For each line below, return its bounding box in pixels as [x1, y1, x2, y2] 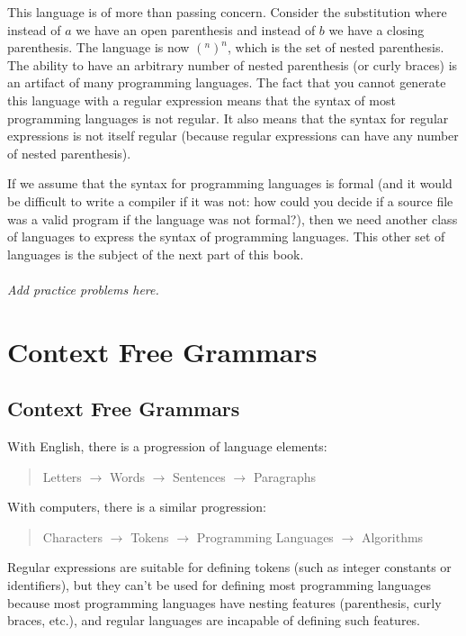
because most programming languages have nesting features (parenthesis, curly [7, 593, 442, 612]
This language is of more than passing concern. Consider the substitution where [7, 3, 447, 21]
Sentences [173, 467, 226, 486]
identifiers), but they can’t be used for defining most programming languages [7, 576, 432, 595]
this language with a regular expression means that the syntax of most [7, 90, 396, 109]
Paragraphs [253, 467, 317, 486]
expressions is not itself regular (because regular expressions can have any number [7, 126, 459, 145]
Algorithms [361, 527, 424, 546]
